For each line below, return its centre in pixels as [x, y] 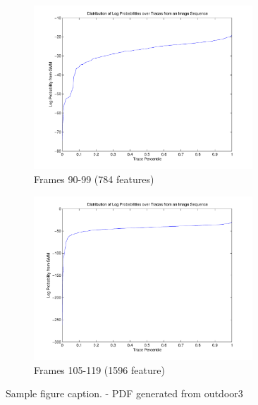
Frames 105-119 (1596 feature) [99, 369]
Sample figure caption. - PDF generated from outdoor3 [124, 393]
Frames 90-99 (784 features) [94, 179]
